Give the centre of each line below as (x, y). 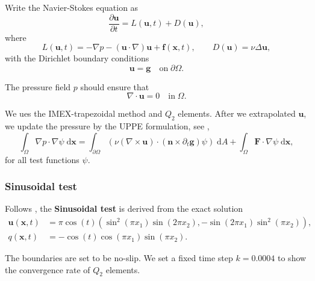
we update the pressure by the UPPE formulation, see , (107, 126)
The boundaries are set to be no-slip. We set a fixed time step (119, 258)
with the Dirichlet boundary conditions (77, 58)
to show (292, 258)
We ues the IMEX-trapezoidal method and (84, 113)
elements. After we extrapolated (237, 113)
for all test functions (42, 159)
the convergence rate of (48, 269)
